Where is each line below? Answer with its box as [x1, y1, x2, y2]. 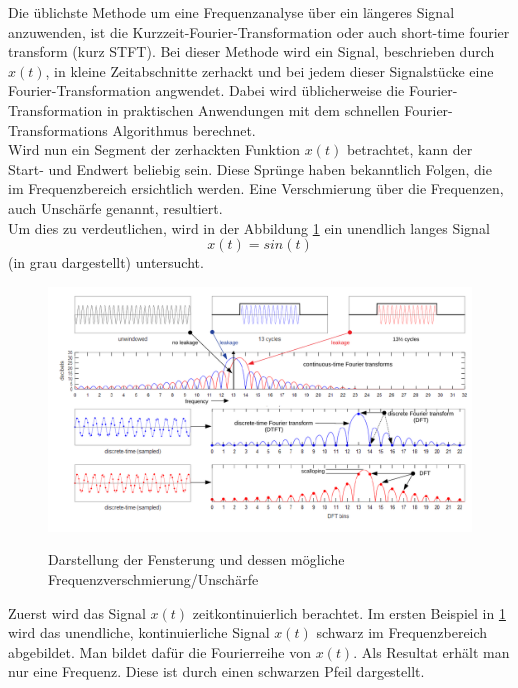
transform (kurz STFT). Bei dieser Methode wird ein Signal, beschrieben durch [8, 41, 495, 62]
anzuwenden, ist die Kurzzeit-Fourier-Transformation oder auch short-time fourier [8, 21, 510, 42]
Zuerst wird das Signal [8, 602, 146, 623]
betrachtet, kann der [346, 139, 473, 160]
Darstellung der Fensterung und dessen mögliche [48, 549, 345, 570]
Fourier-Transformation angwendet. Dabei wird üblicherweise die [8, 80, 405, 101]
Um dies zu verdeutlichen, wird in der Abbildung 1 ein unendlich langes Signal [8, 217, 490, 238]
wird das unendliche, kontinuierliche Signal [8, 622, 270, 643]
